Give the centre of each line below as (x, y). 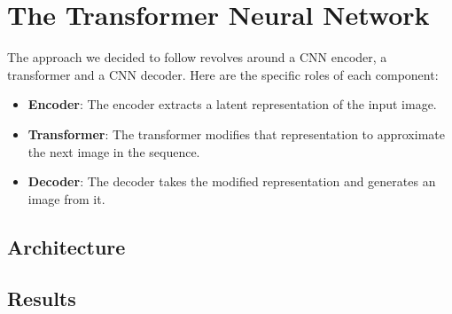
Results (42, 298)
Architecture (66, 246)
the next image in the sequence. (114, 151)
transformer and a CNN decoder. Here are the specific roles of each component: (223, 74)
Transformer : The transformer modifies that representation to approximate (236, 133)
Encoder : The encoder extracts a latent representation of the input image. (232, 104)
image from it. (66, 198)
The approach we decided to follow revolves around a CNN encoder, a (197, 57)
